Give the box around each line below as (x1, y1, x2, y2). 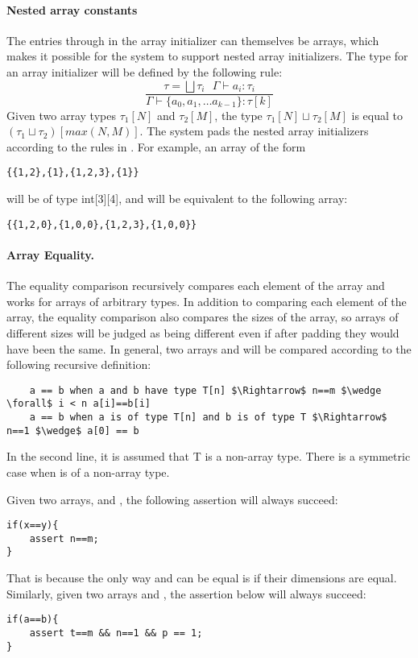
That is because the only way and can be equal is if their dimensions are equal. (6, 569, 397, 586)
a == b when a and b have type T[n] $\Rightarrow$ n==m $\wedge (29, 384, 382, 396)
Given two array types (6, 106, 116, 123)
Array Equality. (6, 246, 94, 263)
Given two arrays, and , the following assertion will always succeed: (6, 490, 338, 507)
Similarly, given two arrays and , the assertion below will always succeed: (6, 585, 366, 602)
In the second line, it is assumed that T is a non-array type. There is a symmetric (6, 448, 411, 465)
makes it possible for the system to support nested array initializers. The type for (6, 48, 408, 64)
